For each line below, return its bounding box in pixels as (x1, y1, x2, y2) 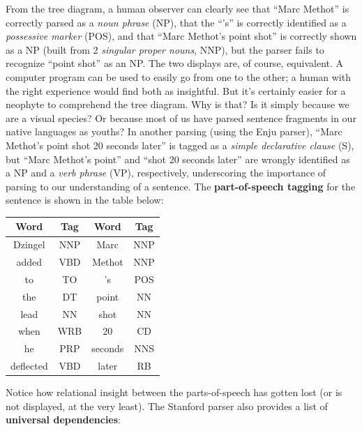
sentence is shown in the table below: (6, 192, 164, 207)
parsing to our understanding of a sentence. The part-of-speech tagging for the (6, 179, 356, 193)
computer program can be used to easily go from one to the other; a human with (6, 69, 351, 84)
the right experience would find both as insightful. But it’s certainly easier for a (6, 83, 346, 98)
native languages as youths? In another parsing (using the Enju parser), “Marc (6, 124, 342, 139)
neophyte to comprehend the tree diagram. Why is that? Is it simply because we (6, 97, 349, 112)
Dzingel (13, 237, 45, 252)
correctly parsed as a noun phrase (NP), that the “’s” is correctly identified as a (6, 15, 347, 29)
